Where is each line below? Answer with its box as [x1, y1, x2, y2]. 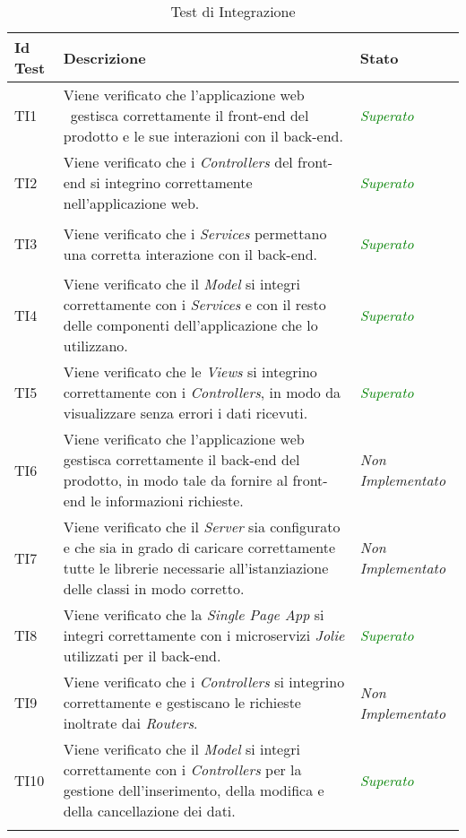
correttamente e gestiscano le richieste [63, 692, 301, 713]
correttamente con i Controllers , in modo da [63, 382, 341, 402]
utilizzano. [63, 335, 128, 356]
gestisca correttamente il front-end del [70, 105, 309, 125]
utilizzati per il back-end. [63, 645, 221, 666]
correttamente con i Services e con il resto [63, 294, 326, 315]
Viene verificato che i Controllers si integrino [63, 671, 345, 692]
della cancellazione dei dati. [63, 800, 236, 821]
